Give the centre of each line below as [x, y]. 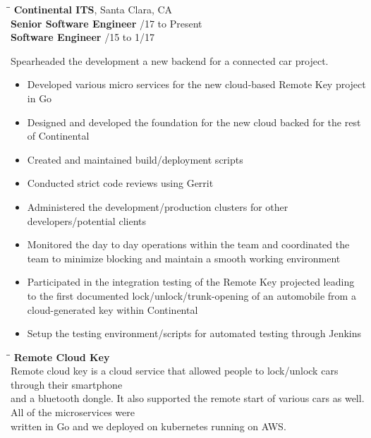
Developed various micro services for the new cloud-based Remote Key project [196, 84]
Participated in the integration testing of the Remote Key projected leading [191, 282]
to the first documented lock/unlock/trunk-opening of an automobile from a [191, 295]
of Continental [58, 136]
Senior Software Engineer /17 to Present [107, 23]
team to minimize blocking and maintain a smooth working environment [184, 258]
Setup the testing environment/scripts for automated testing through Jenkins [194, 333]
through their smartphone [67, 384]
